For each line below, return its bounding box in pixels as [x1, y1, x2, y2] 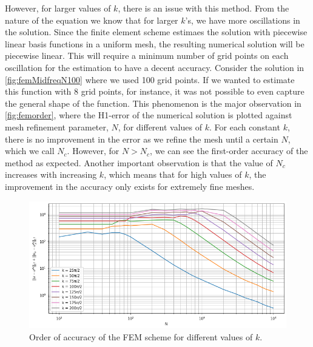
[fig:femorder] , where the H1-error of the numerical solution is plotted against [5, 109, 292, 121]
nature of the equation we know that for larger [5, 13, 178, 26]
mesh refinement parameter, [5, 120, 109, 133]
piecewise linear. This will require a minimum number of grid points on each [5, 49, 289, 62]
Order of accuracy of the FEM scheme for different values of [29, 330, 253, 343]
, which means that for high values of [104, 168, 242, 181]
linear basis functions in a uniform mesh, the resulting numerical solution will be [5, 37, 305, 50]
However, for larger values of [5, 2, 111, 14]
